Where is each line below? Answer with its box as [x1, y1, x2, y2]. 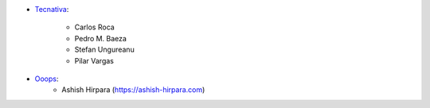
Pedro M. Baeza [74, 33, 127, 43]
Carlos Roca [74, 22, 115, 32]
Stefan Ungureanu [74, 44, 135, 55]
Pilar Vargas [74, 56, 115, 65]
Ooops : [34, 74, 59, 83]
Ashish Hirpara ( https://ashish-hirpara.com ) [61, 85, 205, 94]
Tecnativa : [34, 5, 69, 13]
